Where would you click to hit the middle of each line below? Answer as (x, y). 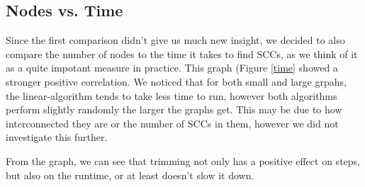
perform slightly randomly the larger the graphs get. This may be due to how (174, 109)
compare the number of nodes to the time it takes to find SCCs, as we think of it (182, 53)
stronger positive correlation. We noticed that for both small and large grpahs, (176, 81)
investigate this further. (57, 137)
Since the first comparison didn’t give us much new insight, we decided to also (175, 40)
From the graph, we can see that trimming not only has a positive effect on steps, (183, 160)
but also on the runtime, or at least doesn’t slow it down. (130, 175)
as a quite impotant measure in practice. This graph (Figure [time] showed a (172, 68)
